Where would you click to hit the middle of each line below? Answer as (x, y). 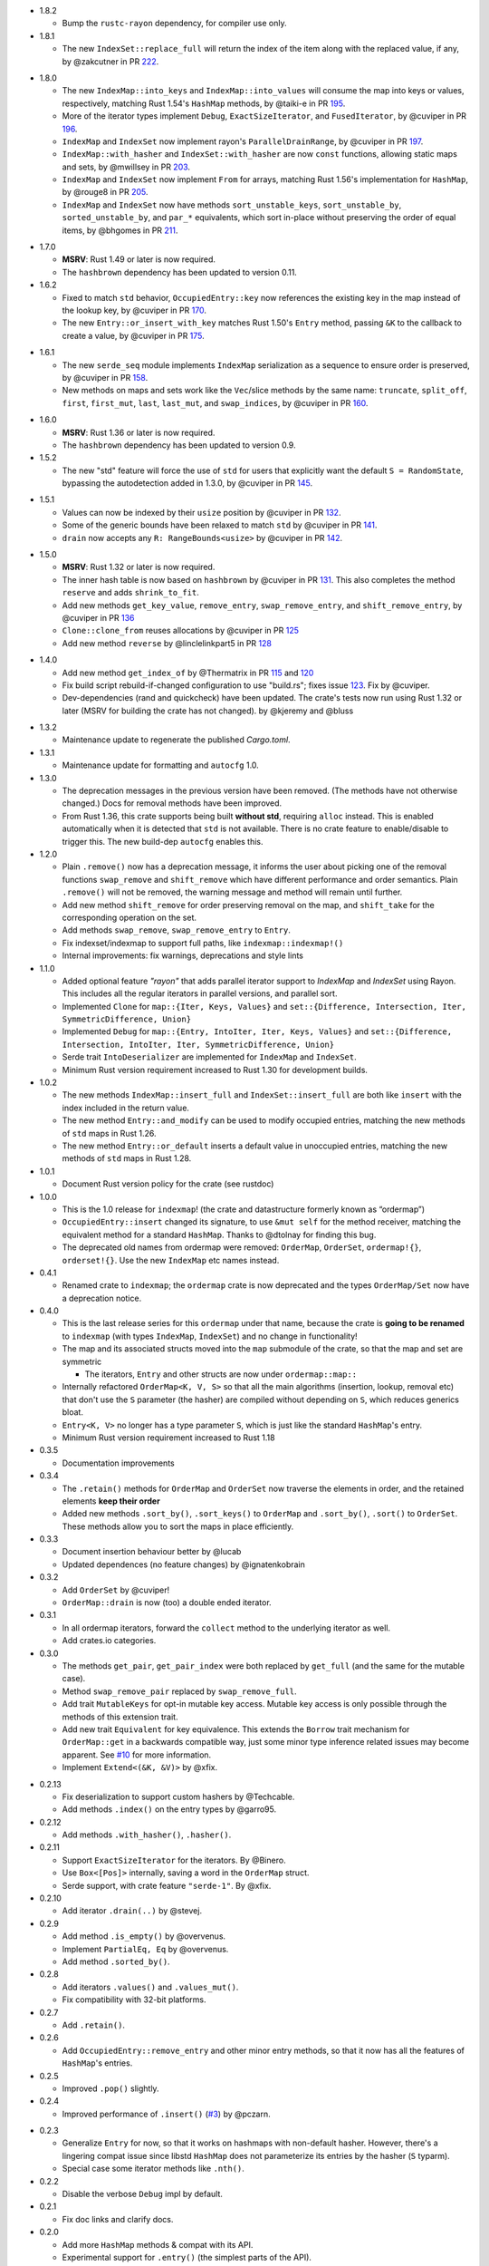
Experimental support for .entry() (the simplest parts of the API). (187, 2257)
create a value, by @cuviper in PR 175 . (134, 335)
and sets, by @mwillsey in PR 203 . (126, 167)
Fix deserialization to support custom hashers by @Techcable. (178, 1796)
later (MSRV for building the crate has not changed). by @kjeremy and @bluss (208, 711)
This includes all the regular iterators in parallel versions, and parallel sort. (200, 993)
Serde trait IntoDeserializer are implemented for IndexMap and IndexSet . (209, 1057)
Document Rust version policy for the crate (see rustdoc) (168, 1184)
